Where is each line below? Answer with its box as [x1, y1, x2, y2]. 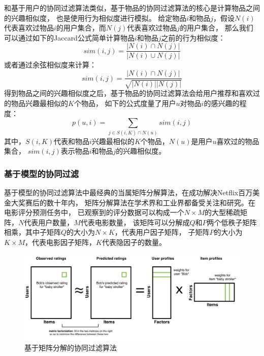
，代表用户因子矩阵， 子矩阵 [114, 227, 210, 237]
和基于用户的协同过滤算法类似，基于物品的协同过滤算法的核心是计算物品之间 [4, 3, 260, 13]
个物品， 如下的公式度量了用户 [74, 98, 176, 109]
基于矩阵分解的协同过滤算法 [24, 342, 117, 352]
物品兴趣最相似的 [11, 98, 68, 109]
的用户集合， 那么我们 [180, 22, 253, 33]
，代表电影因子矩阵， [25, 236, 96, 247]
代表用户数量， [24, 217, 74, 227]
